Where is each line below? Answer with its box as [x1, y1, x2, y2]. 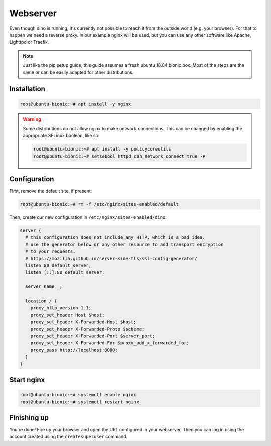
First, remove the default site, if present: [9, 188, 92, 194]
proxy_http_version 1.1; [30, 305, 92, 311]
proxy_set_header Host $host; [30, 312, 105, 318]
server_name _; [25, 284, 63, 289]
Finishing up [9, 413, 49, 422]
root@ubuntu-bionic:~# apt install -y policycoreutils [33, 146, 171, 152]
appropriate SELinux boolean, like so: [23, 133, 100, 139]
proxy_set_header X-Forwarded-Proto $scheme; [30, 326, 145, 332]
